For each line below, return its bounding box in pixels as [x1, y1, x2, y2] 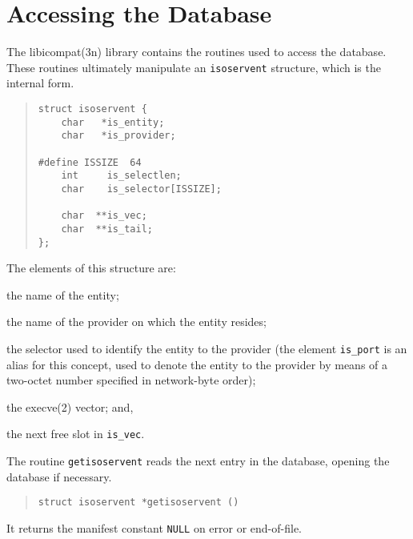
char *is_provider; [61, 130, 176, 142]
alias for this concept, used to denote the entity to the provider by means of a [6, 356, 388, 372]
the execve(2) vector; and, [6, 398, 134, 415]
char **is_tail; [61, 223, 153, 235]
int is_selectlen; [61, 170, 182, 182]
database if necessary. [6, 468, 112, 485]
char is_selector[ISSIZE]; [61, 183, 222, 195]
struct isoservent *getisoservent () [38, 497, 239, 509]
